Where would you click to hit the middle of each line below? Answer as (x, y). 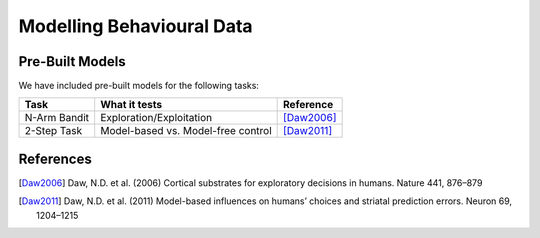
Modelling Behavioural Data (136, 26)
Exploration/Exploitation (156, 118)
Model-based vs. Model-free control (186, 131)
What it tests (131, 105)
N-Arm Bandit (57, 118)
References (55, 158)
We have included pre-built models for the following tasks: (139, 86)
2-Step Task (53, 131)
